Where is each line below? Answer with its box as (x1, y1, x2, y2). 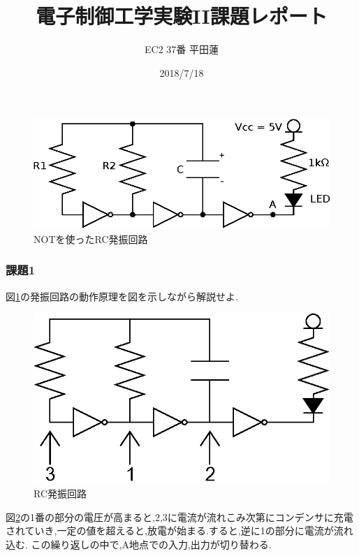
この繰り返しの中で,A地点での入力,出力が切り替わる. (31, 536, 272, 551)
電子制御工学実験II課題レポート (36, 1, 328, 30)
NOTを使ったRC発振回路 (34, 231, 148, 246)
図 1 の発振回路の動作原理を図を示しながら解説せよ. (6, 288, 238, 303)
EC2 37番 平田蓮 (145, 42, 219, 57)
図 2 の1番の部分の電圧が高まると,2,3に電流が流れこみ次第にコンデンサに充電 (6, 509, 353, 524)
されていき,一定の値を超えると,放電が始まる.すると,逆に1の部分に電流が (6, 523, 334, 538)
